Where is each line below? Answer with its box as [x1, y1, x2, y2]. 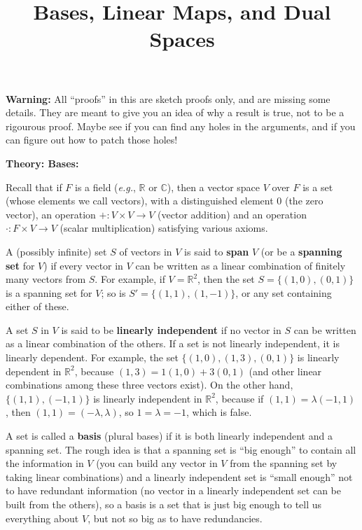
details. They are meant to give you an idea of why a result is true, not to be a [6, 105, 344, 120]
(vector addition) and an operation [158, 207, 307, 221]
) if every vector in [43, 258, 123, 272]
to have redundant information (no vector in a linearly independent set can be [6, 483, 341, 498]
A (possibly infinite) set [6, 244, 107, 258]
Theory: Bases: [6, 155, 79, 170]
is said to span [184, 244, 249, 258]
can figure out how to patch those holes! [6, 132, 178, 147]
